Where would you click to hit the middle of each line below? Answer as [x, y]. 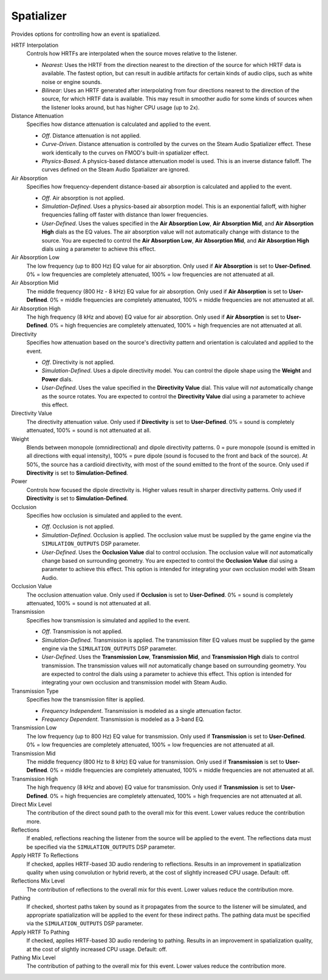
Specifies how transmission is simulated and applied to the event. [108, 620]
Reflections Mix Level [38, 881]
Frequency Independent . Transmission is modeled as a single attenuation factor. [142, 711]
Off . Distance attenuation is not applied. [91, 135]
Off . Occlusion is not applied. [78, 527]
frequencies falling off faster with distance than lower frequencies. [125, 215]
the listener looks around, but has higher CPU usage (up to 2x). [121, 107]
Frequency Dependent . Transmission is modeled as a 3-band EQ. [123, 719]
